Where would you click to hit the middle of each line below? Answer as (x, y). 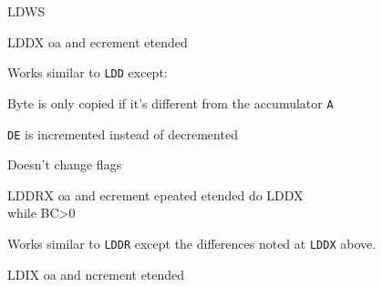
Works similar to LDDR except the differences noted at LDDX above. (192, 243)
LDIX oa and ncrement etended (96, 274)
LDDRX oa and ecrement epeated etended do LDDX (155, 195)
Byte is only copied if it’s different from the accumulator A (170, 102)
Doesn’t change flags (65, 164)
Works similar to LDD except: (88, 72)
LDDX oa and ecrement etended (98, 41)
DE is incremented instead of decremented (123, 133)
